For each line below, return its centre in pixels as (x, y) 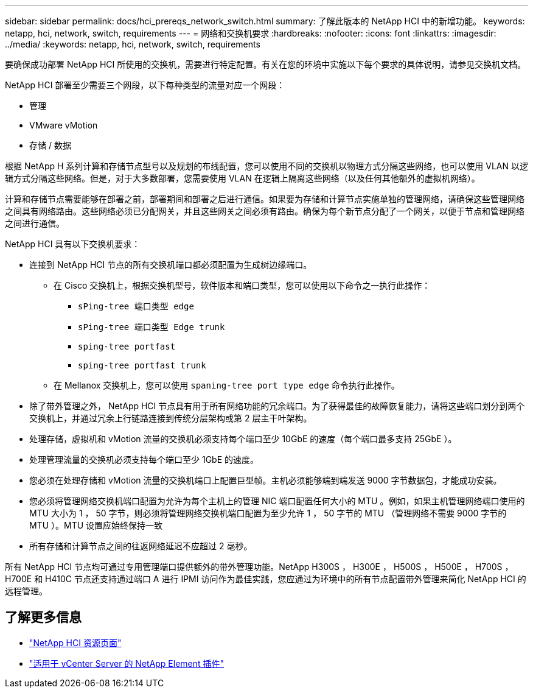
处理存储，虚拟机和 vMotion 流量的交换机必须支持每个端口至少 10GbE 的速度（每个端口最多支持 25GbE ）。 (243, 439)
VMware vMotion (64, 125)
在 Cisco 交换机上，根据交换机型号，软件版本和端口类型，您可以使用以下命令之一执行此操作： (242, 285)
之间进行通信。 (35, 223)
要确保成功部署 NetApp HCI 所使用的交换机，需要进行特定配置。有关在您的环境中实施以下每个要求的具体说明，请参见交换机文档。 (266, 64)
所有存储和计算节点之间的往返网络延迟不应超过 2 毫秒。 (141, 546)
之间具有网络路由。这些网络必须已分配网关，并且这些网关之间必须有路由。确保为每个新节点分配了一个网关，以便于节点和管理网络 (265, 211)
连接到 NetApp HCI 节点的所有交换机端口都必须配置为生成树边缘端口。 (171, 265)
